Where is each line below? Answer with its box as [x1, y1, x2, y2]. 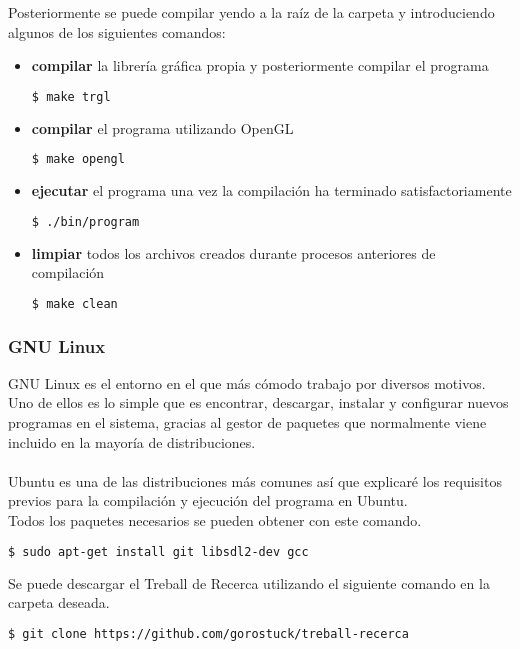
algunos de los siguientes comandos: [8, 21, 226, 42]
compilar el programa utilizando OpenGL [31, 117, 294, 138]
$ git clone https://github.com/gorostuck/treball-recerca [8, 626, 409, 641]
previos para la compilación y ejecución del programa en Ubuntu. [8, 490, 408, 511]
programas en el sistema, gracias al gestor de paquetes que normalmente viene [8, 412, 487, 433]
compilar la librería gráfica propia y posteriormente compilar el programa [31, 55, 489, 76]
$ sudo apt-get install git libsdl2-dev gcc [8, 544, 309, 559]
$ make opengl [31, 152, 125, 167]
